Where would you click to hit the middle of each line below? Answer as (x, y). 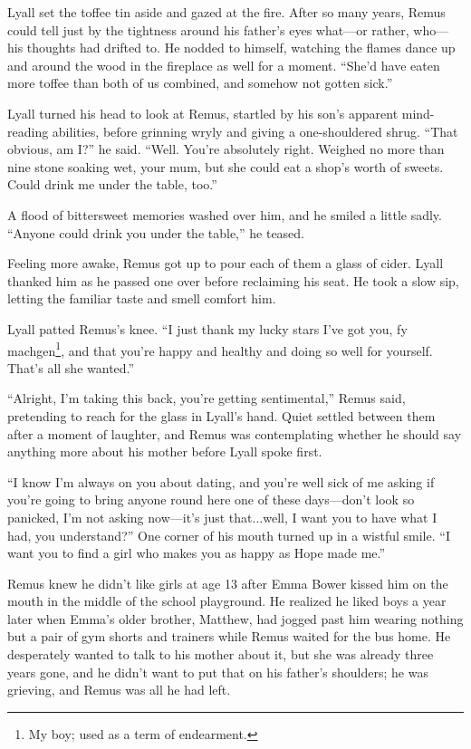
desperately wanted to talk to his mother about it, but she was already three (221, 654)
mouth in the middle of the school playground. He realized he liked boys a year (227, 601)
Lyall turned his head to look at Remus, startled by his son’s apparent (203, 113)
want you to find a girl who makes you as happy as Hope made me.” (197, 553)
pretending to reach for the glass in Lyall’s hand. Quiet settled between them (221, 415)
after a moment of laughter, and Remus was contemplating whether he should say (235, 433)
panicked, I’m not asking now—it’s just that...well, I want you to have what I (222, 517)
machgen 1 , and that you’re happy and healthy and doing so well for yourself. (220, 349)
